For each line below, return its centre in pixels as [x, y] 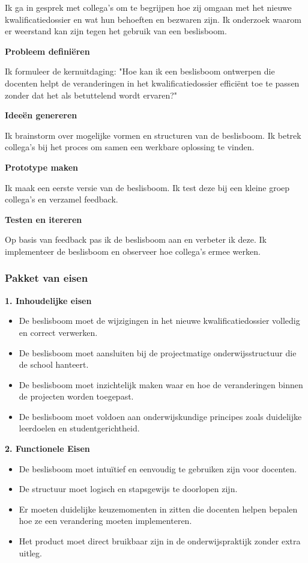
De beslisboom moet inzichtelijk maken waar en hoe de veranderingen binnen [161, 384]
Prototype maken [42, 167]
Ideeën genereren [41, 115]
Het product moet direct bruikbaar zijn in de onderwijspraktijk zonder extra [160, 541]
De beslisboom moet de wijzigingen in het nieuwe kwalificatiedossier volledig [159, 321]
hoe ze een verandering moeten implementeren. [105, 521]
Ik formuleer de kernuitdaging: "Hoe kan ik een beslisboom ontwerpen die [140, 71]
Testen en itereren [44, 219]
